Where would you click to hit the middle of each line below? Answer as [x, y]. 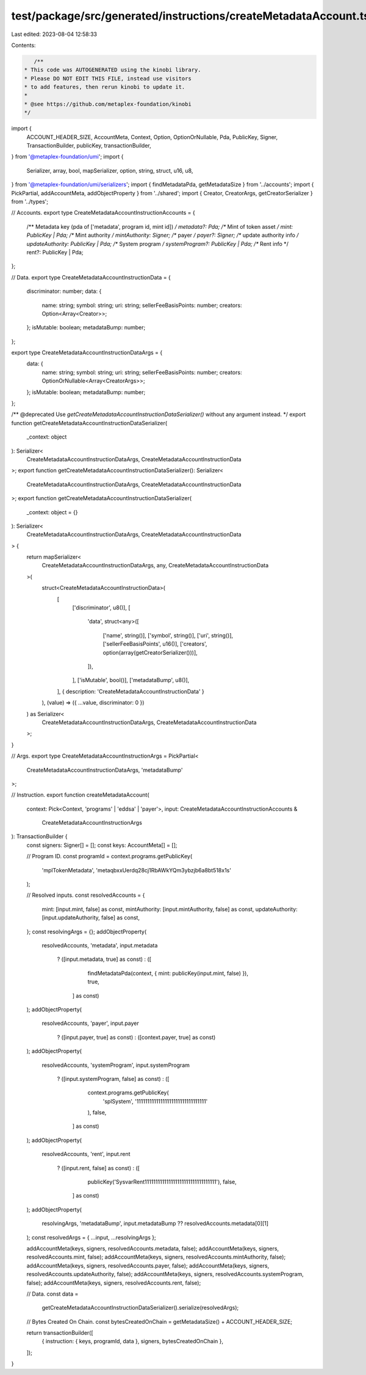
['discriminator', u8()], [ [101, 608]
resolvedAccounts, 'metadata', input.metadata [100, 945]
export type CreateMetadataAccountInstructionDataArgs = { [87, 353]
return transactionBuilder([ [60, 1333]
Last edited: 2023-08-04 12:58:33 [54, 34]
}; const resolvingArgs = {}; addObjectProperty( [87, 932]
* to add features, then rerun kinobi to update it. [105, 87]
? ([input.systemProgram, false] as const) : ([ [113, 1079]
